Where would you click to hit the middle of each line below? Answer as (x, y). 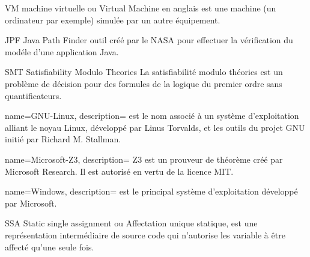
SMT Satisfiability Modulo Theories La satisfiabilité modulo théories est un (144, 72)
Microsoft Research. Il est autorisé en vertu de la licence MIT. (119, 171)
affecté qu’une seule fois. (50, 246)
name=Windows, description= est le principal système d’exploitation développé (151, 191)
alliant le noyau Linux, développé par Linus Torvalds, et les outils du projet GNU (155, 127)
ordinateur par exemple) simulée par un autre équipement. (113, 20)
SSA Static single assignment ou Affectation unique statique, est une (131, 223)
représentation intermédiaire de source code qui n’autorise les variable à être (145, 234)
